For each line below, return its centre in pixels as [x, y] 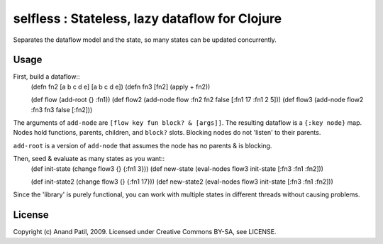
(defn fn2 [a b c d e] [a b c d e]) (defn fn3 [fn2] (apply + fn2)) [121, 87]
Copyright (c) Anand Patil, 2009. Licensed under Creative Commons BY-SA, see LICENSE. [145, 232]
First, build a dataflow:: [46, 77]
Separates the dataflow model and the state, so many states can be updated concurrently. [145, 40]
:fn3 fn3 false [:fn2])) [62, 109]
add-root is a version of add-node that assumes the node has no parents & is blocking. [143, 145]
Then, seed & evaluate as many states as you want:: [89, 159]
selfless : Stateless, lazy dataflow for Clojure [148, 18]
